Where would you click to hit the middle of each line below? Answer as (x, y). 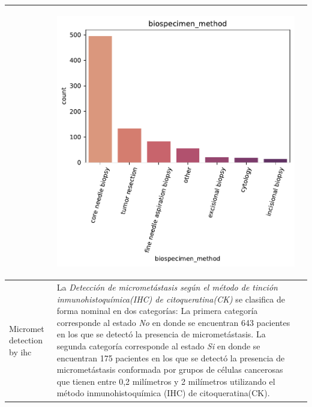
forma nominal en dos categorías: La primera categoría (157, 311)
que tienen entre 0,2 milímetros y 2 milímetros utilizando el (166, 381)
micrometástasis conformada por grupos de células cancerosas (170, 369)
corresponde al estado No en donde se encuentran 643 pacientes (173, 322)
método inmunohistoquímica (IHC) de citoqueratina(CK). (163, 393)
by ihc (20, 351)
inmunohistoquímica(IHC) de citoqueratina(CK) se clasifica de (171, 299)
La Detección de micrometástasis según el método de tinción (167, 287)
